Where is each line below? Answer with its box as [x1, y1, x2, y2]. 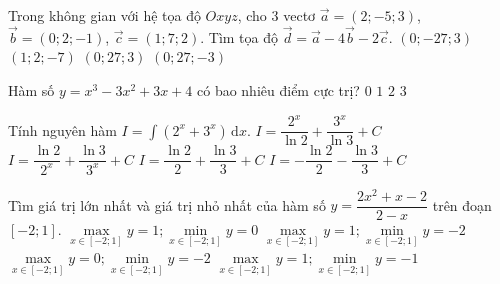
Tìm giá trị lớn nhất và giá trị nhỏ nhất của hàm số [8, 194, 326, 215]
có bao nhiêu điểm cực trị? [197, 80, 360, 100]
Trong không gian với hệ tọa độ [8, 5, 201, 25]
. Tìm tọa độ [200, 26, 278, 47]
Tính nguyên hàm [8, 119, 117, 140]
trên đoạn [432, 194, 492, 215]
